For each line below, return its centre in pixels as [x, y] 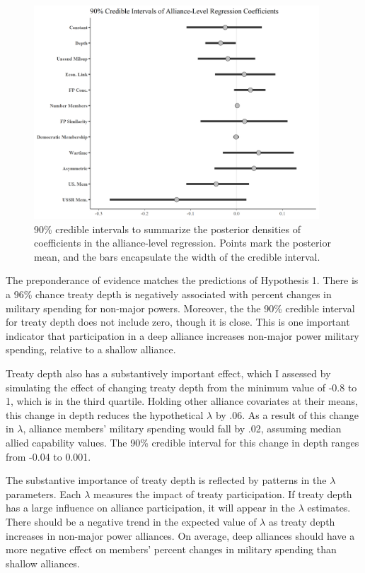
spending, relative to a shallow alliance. [91, 349]
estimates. [329, 508]
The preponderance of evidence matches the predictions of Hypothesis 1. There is [182, 280]
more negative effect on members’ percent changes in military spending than [171, 549]
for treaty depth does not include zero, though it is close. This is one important [178, 322]
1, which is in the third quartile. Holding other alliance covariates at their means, [182, 401]
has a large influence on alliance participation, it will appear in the [150, 508]
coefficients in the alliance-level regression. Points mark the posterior [182, 243]
